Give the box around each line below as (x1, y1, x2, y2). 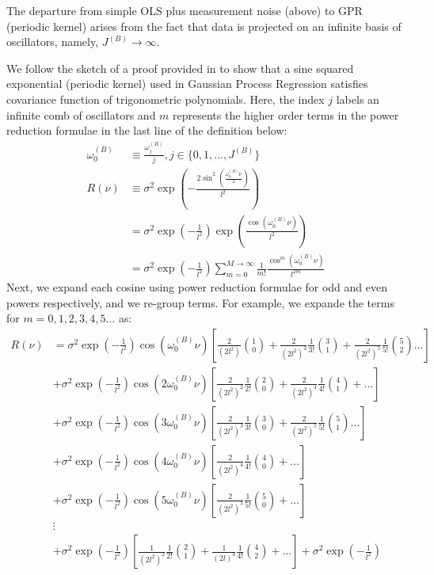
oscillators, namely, (6, 33, 99, 50)
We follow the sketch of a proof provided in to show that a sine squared (6, 59, 354, 76)
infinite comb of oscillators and (6, 106, 156, 123)
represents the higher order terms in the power (173, 106, 399, 123)
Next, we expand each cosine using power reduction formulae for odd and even (6, 279, 387, 295)
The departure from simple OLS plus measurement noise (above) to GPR (6, 2, 363, 18)
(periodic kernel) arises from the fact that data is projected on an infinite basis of (6, 17, 402, 34)
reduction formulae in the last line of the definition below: (6, 122, 287, 139)
